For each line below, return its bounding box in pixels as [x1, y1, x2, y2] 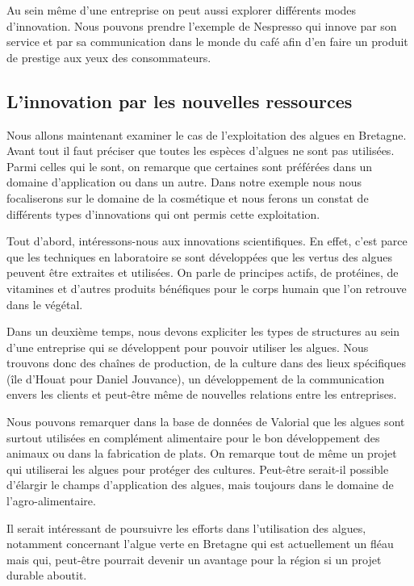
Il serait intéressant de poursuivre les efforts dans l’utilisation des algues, [6, 519, 366, 536]
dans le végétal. [6, 295, 83, 312]
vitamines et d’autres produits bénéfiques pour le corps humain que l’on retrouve [6, 279, 407, 296]
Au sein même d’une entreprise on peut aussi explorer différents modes [6, 2, 357, 18]
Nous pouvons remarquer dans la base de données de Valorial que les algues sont [6, 413, 405, 430]
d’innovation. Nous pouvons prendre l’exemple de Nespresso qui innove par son [6, 17, 397, 34]
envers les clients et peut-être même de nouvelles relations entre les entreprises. [6, 386, 397, 403]
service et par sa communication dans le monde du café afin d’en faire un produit [6, 33, 408, 50]
